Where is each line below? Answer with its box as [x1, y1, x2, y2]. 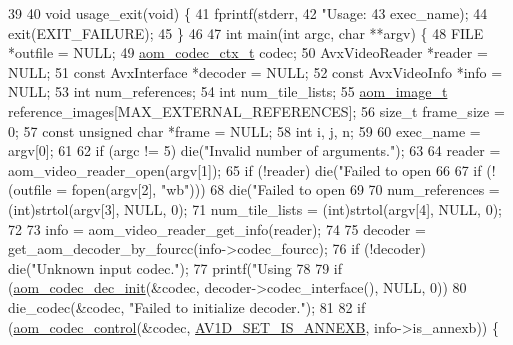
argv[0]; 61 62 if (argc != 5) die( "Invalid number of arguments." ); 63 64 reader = [8, 140, 501, 161]
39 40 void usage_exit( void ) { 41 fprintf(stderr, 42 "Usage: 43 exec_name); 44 [8, 3, 488, 23]
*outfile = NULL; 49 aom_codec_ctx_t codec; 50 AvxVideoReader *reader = [8, 42, 488, 63]
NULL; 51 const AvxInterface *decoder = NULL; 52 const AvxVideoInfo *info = [8, 61, 503, 82]
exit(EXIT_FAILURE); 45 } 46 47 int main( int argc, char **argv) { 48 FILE [8, 22, 484, 43]
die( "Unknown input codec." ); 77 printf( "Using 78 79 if [8, 257, 343, 278]
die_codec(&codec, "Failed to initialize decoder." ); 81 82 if [8, 296, 366, 317]
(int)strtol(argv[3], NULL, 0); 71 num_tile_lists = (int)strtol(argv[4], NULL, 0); [8, 198, 503, 219]
